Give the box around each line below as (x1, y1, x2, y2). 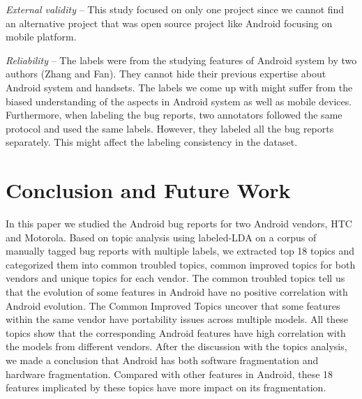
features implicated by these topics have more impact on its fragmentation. (6, 380, 326, 395)
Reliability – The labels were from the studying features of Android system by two (6, 52, 357, 67)
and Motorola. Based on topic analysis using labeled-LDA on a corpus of (6, 229, 317, 244)
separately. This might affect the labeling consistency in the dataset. (6, 135, 298, 149)
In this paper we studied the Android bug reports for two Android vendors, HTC (6, 216, 352, 231)
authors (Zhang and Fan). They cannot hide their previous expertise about (6, 66, 326, 81)
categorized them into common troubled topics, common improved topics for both (6, 257, 356, 271)
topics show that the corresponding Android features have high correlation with (6, 325, 346, 340)
